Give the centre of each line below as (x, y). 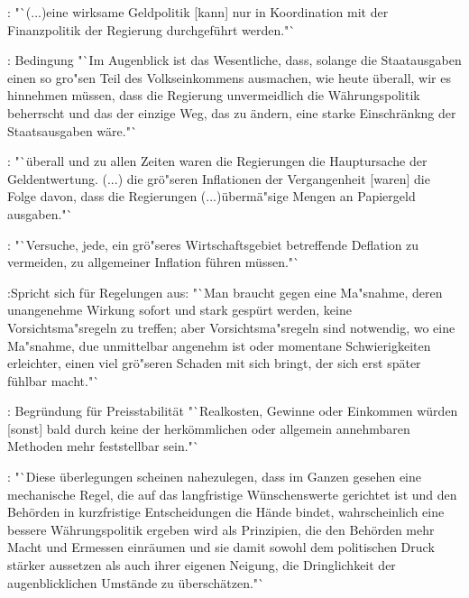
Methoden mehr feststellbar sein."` (103, 446)
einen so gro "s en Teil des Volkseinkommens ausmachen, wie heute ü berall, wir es (229, 77)
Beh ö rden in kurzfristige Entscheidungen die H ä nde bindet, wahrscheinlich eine (226, 512)
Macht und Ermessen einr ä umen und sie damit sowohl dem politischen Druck (221, 547)
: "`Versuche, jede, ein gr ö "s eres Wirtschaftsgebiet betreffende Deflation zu (213, 244)
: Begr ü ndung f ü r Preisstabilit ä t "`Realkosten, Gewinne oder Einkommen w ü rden (233, 411)
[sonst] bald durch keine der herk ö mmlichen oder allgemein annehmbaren (209, 428)
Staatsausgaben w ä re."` (72, 130)
